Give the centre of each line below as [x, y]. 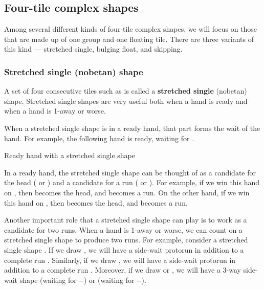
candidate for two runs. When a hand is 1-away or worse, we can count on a [123, 229]
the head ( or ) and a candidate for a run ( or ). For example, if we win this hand [132, 182]
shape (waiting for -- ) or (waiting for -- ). [83, 280]
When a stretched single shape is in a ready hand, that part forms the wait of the [132, 128]
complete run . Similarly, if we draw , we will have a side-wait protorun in [120, 260]
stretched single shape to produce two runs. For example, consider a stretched [126, 240]
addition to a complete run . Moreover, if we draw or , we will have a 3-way [123, 270]
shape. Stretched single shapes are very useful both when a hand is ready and [126, 101]
